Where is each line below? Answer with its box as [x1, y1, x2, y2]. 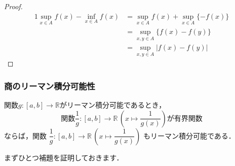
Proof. [4, 1, 23, 11]
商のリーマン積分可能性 [4, 79, 95, 92]
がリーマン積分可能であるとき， [59, 99, 166, 110]
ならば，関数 [4, 130, 47, 141]
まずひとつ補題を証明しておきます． [4, 152, 124, 162]
